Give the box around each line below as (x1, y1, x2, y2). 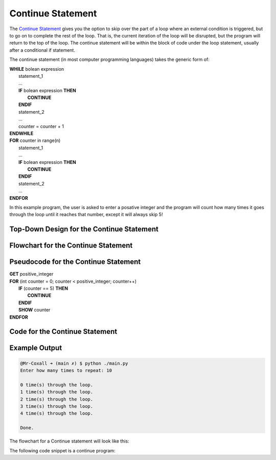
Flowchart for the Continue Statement (9, 241, 133, 250)
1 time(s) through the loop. (20, 389, 94, 395)
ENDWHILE (9, 131, 34, 137)
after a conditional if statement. (9, 47, 75, 53)
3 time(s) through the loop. (20, 403, 94, 409)
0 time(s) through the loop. (20, 382, 94, 388)
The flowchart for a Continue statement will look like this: (9, 438, 130, 444)
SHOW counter (18, 307, 51, 313)
